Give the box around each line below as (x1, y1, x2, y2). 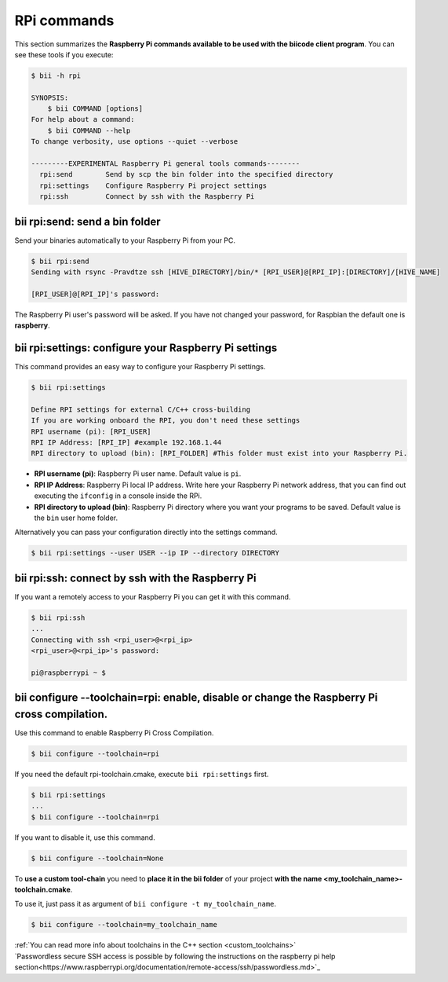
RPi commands (14, 12, 115, 29)
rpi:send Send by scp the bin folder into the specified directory (39, 170, 333, 179)
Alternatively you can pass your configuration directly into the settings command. (14, 527, 278, 537)
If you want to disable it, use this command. (14, 833, 156, 842)
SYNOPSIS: (31, 93, 69, 102)
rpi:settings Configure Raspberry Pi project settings (39, 181, 268, 190)
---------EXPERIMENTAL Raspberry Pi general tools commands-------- (31, 159, 300, 168)
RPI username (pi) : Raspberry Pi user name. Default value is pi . (34, 469, 242, 478)
